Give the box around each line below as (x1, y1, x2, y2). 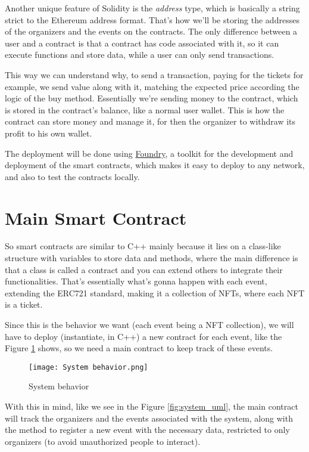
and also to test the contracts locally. (5, 170, 140, 182)
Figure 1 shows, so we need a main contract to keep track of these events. (5, 342, 273, 354)
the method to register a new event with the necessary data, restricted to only (5, 423, 290, 436)
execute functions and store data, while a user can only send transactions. (5, 48, 274, 61)
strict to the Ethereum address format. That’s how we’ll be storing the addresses (5, 13, 299, 26)
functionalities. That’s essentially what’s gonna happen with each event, (5, 275, 267, 287)
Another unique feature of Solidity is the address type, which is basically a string (5, 2, 300, 14)
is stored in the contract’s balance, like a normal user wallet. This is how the (5, 103, 285, 116)
